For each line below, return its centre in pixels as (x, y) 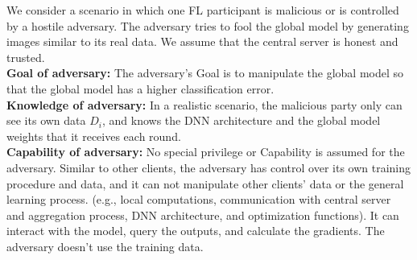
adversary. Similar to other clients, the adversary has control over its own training (209, 167)
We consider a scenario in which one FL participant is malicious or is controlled (203, 10)
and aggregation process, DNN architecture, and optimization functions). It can (203, 215)
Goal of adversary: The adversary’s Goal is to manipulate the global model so (205, 73)
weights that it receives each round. (94, 136)
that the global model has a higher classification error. (140, 88)
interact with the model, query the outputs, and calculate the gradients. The (196, 231)
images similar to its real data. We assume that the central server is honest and (202, 41)
